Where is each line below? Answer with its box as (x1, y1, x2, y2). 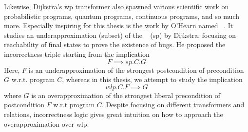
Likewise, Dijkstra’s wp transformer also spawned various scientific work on (4, 1, 229, 11)
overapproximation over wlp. (4, 118, 89, 129)
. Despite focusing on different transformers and (101, 99, 245, 110)
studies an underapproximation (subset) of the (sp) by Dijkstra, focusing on (4, 30, 236, 40)
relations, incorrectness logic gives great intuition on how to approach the (4, 109, 223, 119)
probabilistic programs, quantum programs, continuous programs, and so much (4, 11, 239, 21)
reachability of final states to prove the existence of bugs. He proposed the (4, 39, 226, 49)
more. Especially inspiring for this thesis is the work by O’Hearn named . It (4, 20, 233, 31)
